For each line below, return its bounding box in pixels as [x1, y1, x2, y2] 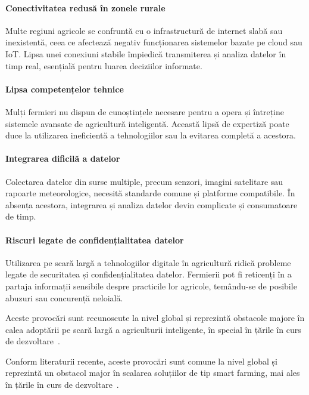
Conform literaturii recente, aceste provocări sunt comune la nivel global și [5, 354, 278, 367]
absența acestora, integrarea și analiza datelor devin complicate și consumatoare [5, 198, 298, 211]
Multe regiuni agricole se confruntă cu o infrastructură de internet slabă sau [5, 24, 283, 36]
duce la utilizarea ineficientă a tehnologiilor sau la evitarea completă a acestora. [5, 129, 296, 141]
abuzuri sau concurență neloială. [5, 291, 123, 304]
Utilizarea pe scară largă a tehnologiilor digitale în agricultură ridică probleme [5, 256, 291, 269]
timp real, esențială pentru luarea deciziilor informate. [5, 59, 202, 72]
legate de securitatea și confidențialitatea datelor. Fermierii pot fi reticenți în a [5, 268, 292, 280]
